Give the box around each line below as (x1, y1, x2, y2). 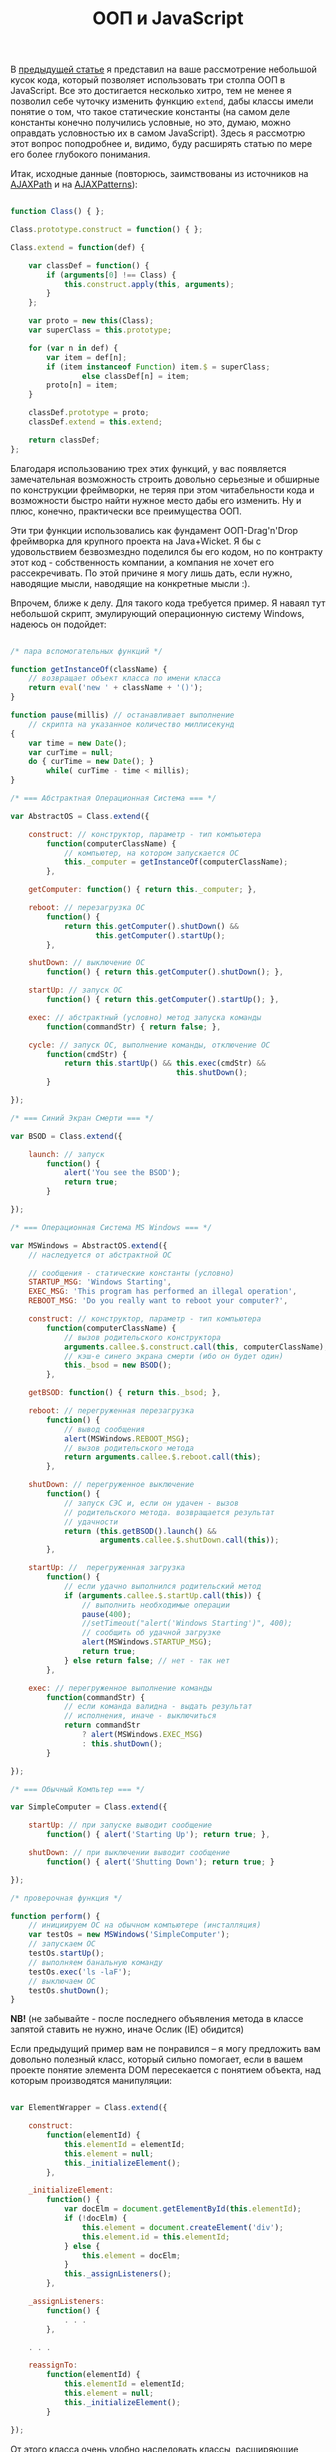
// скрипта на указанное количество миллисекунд (28, 719, 235, 729)
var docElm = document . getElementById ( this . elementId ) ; (63, 2204, 302, 2214)
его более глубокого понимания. (10, 148, 151, 161)
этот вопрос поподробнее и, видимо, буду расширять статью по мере (10, 138, 313, 150)
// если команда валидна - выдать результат (63, 1702, 253, 1712)
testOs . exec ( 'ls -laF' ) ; (28, 1967, 132, 1977)
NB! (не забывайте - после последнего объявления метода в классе (10, 2013, 304, 2025)
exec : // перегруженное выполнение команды (28, 1683, 213, 1693)
